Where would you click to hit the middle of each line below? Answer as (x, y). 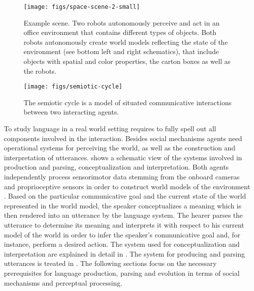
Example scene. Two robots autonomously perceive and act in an (122, 22)
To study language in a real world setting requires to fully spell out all (110, 129)
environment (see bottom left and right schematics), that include (121, 51)
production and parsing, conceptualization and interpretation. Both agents (116, 167)
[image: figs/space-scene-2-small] (82, 7)
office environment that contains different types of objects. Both (120, 32)
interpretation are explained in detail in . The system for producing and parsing (125, 253)
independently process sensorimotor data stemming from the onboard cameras (122, 177)
